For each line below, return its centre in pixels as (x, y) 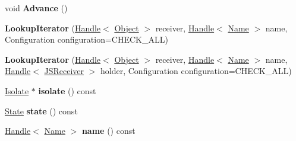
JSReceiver (64, 71)
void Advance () (36, 8)
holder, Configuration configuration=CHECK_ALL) (196, 71)
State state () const (41, 110)
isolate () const (67, 90)
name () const (108, 131)
